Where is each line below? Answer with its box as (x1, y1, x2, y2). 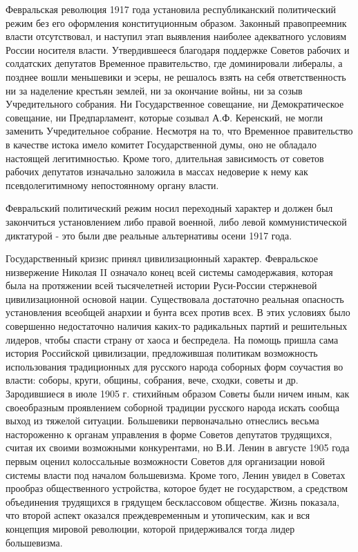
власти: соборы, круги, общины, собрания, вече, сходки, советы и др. (6, 373, 299, 387)
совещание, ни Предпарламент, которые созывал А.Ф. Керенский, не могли (6, 110, 323, 124)
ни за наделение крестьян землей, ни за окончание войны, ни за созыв (6, 83, 303, 97)
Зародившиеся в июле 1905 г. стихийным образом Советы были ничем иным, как (6, 386, 350, 401)
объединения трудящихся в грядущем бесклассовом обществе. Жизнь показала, (6, 494, 339, 509)
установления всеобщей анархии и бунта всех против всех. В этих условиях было (6, 305, 350, 319)
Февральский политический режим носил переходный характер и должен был (6, 201, 333, 215)
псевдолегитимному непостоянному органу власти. (6, 177, 219, 192)
